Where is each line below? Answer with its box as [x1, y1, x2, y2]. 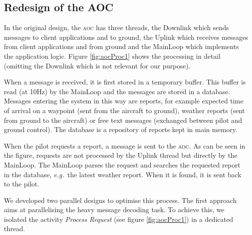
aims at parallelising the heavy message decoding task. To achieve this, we [4, 204, 224, 215]
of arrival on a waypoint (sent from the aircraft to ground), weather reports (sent [4, 105, 245, 115]
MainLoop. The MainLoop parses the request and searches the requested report [4, 159, 240, 169]
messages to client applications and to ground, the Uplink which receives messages [4, 32, 248, 42]
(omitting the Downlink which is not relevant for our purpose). [4, 60, 190, 70]
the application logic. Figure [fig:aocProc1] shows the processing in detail [4, 50, 220, 61]
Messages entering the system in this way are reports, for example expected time [4, 96, 244, 106]
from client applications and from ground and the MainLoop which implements [4, 41, 239, 51]
